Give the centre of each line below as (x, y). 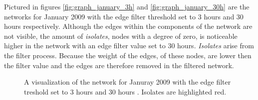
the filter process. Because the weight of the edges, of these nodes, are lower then (128, 55)
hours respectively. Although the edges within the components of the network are (128, 26)
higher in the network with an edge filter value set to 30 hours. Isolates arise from (129, 46)
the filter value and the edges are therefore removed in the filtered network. (119, 65)
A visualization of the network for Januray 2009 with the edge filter (128, 82)
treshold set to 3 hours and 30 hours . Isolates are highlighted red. (125, 91)
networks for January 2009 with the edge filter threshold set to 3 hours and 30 (124, 16)
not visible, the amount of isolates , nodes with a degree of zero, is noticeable (121, 36)
